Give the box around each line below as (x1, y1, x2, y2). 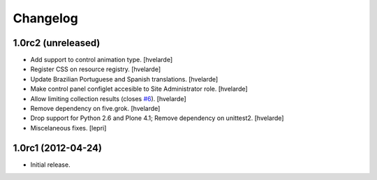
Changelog (13, 10, 78, 26)
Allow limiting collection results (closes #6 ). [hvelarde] (30, 94, 186, 103)
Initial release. (30, 160, 71, 169)
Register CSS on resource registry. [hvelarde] (30, 65, 161, 73)
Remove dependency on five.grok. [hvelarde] (30, 105, 161, 113)
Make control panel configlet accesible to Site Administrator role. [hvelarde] (30, 84, 248, 93)
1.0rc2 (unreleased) (13, 37, 101, 49)
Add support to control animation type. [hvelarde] (30, 56, 173, 64)
